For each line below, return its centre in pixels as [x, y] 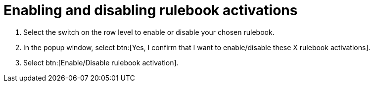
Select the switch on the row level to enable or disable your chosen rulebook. [149, 32]
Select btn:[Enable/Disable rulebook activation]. [101, 62]
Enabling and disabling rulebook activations [151, 10]
